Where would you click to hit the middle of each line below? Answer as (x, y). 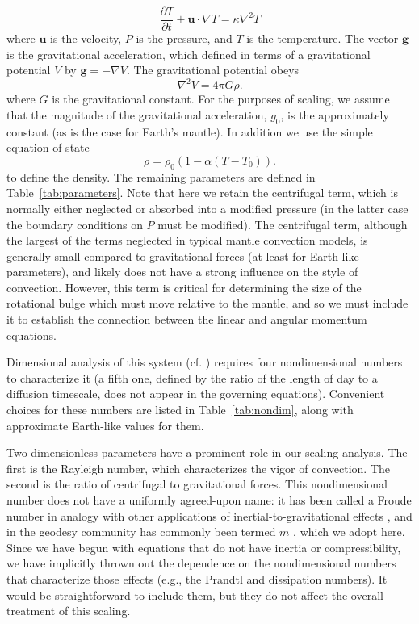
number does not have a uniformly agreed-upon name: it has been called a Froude (209, 500)
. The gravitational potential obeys (213, 70)
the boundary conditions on (75, 224)
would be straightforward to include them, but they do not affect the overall (195, 595)
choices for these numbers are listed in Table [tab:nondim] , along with (180, 410)
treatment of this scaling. (69, 611)
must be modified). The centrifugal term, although (283, 224)
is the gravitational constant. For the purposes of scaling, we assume (221, 99)
